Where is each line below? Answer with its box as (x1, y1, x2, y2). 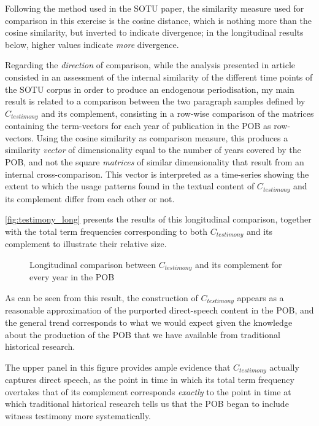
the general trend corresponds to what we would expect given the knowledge (5, 315, 293, 328)
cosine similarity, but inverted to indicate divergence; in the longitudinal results (5, 26, 304, 39)
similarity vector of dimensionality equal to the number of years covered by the (5, 143, 301, 156)
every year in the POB (29, 270, 115, 283)
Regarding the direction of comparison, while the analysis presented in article (5, 58, 296, 71)
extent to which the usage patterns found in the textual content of (5, 179, 255, 192)
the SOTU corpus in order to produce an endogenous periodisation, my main (5, 82, 294, 95)
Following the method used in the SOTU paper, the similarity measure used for (5, 2, 304, 14)
